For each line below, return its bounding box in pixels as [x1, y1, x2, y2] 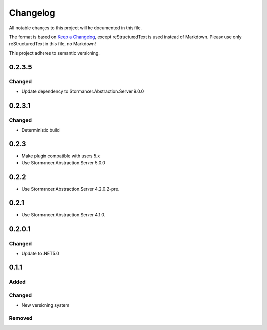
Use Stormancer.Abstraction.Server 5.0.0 [21, 160, 106, 166]
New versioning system [21, 302, 70, 308]
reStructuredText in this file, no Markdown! [9, 41, 96, 47]
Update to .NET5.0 [21, 251, 59, 257]
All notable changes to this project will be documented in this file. [9, 25, 142, 31]
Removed [9, 314, 33, 321]
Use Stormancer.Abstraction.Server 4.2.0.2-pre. [21, 186, 120, 192]
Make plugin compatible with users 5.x [21, 153, 100, 159]
